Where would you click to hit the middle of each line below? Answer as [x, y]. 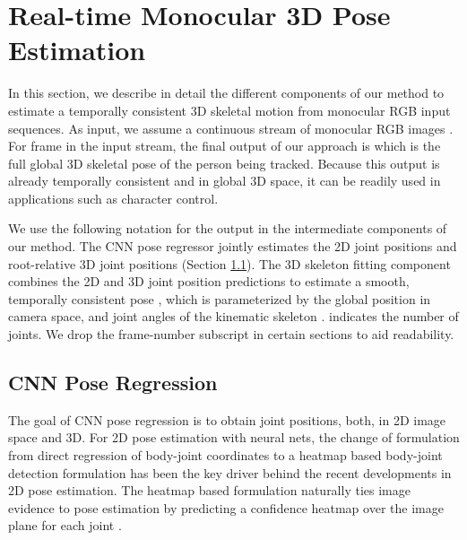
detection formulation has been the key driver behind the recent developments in [230, 472]
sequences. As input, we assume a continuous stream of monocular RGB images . [231, 128]
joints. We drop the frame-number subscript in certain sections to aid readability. [231, 334]
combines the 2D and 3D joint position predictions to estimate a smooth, [209, 281]
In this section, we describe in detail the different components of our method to [226, 93]
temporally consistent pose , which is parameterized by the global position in [220, 298]
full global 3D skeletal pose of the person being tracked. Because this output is [224, 163]
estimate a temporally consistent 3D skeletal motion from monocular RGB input [229, 110]
